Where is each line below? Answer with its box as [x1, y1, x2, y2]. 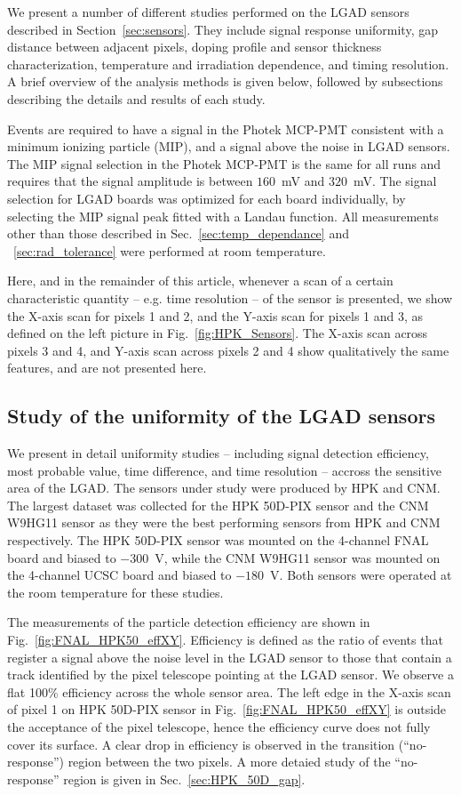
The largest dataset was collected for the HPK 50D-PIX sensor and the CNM [7, 495, 429, 514]
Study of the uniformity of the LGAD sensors [7, 402, 435, 430]
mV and [282, 172, 325, 190]
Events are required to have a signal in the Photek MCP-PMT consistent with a [7, 119, 444, 138]
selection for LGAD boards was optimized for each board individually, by [7, 189, 406, 207]
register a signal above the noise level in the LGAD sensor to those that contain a [7, 647, 452, 666]
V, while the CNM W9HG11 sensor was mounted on [155, 548, 441, 566]
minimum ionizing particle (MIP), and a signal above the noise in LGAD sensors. [7, 137, 450, 156]
